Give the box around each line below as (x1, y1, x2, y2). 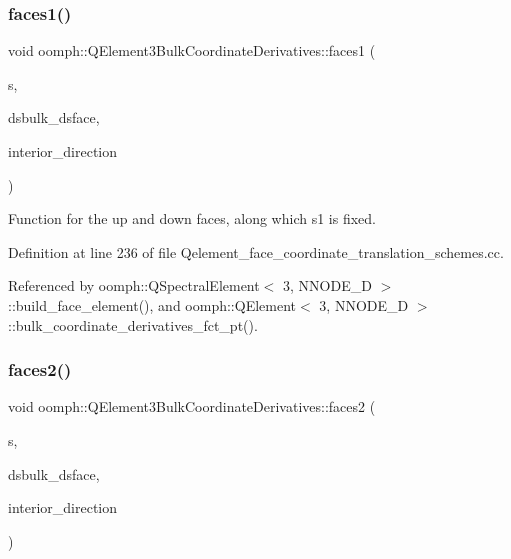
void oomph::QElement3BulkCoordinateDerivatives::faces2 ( (8, 396, 376, 417)
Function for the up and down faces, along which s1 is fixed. (8, 208, 376, 229)
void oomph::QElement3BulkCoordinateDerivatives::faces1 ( (8, 40, 376, 61)
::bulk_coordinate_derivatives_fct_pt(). (8, 314, 258, 335)
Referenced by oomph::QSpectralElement (8, 275, 260, 296)
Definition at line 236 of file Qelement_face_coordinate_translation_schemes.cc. (8, 241, 504, 262)
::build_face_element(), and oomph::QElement (8, 294, 297, 315)
